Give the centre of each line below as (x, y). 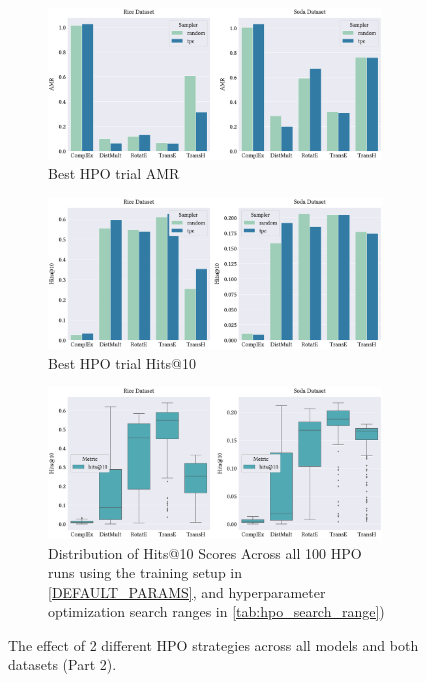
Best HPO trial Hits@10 (122, 362)
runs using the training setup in (145, 572)
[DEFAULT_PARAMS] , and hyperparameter (187, 591)
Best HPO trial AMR (114, 173)
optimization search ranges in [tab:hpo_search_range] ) (216, 611)
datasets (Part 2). (62, 664)
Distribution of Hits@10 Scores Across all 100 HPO (205, 552)
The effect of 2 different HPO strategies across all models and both (213, 644)
